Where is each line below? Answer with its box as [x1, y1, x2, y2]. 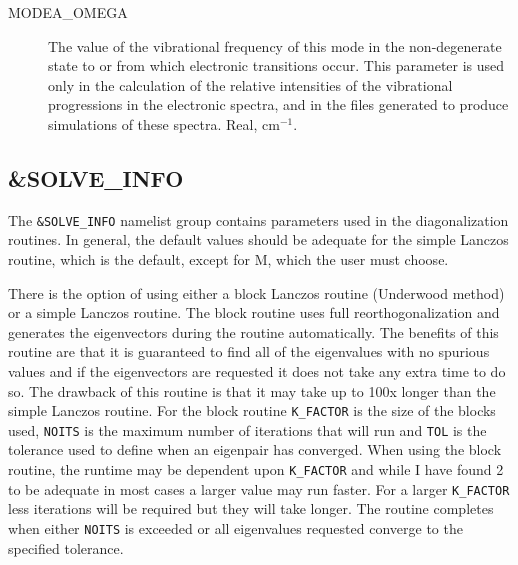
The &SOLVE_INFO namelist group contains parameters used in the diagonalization [8, 209, 509, 230]
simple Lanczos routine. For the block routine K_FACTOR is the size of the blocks [8, 400, 496, 421]
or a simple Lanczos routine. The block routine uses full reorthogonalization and [8, 302, 500, 323]
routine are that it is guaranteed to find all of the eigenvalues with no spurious [8, 341, 490, 362]
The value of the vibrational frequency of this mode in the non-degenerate [48, 35, 502, 56]
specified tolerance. [8, 537, 124, 558]
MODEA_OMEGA [8, 2, 128, 22]
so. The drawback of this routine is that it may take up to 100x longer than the [8, 380, 496, 401]
